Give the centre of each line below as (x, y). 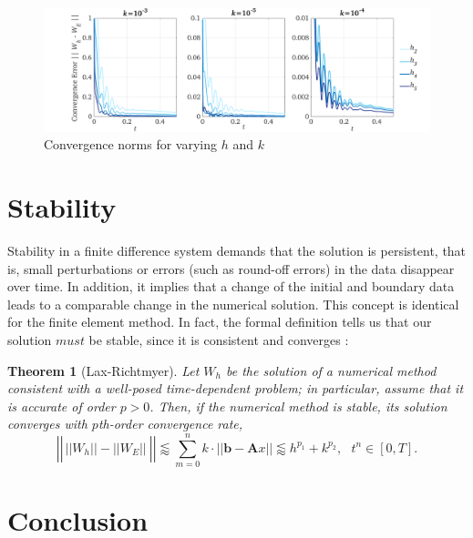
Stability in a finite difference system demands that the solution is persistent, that (237, 250)
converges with (47, 424)
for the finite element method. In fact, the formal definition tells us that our (220, 322)
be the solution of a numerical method (331, 370)
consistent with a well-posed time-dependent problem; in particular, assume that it (236, 388)
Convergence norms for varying (131, 144)
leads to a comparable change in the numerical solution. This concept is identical (233, 304)
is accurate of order (62, 406)
